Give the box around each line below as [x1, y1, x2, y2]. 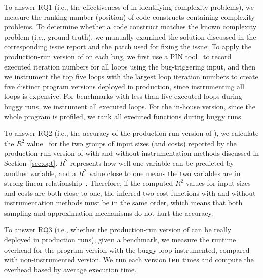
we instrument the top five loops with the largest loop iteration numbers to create [4, 71, 258, 82]
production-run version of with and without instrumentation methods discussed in [4, 148, 259, 158]
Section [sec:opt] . [4, 157, 58, 168]
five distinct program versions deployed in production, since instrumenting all [4, 81, 244, 91]
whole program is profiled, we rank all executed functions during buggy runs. [4, 111, 243, 121]
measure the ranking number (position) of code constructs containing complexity [4, 11, 255, 22]
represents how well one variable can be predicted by [70, 157, 234, 168]
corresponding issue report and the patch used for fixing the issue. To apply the [4, 41, 251, 52]
